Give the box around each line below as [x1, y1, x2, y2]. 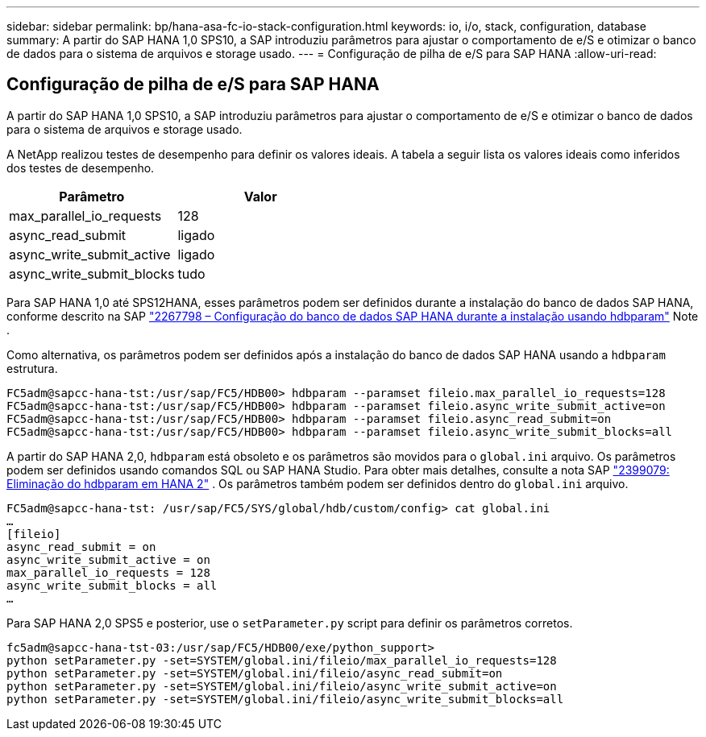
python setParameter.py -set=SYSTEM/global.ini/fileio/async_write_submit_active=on [6, 679, 557, 693]
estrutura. [6, 361, 58, 375]
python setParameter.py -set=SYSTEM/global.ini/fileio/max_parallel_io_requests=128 [6, 653, 557, 667]
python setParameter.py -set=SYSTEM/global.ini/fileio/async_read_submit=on [6, 666, 503, 680]
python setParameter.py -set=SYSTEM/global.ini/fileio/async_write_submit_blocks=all [6, 692, 564, 706]
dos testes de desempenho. [6, 160, 155, 175]
